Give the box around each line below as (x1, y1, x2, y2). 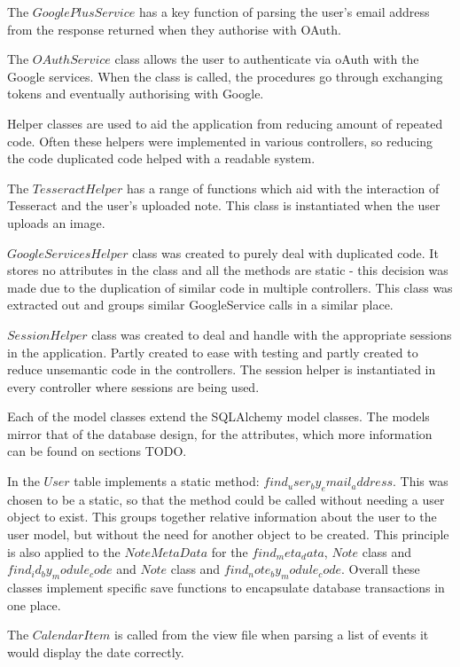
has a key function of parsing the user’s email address (138, 3, 430, 20)
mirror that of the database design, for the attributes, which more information (7, 424, 433, 443)
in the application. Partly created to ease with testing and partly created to (7, 342, 418, 361)
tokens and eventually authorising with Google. (7, 84, 264, 103)
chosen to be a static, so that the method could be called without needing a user (7, 490, 445, 508)
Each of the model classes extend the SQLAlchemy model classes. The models (7, 407, 430, 426)
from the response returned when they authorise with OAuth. (7, 20, 341, 38)
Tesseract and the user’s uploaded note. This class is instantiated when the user (7, 196, 441, 215)
